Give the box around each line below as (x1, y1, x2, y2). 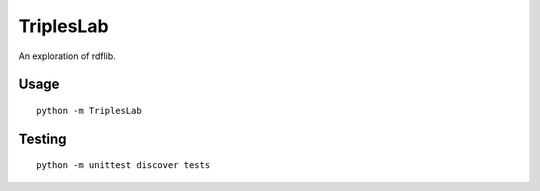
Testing (18, 130, 67, 147)
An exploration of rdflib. (18, 50, 117, 62)
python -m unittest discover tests (36, 160, 211, 171)
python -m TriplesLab (36, 105, 142, 116)
